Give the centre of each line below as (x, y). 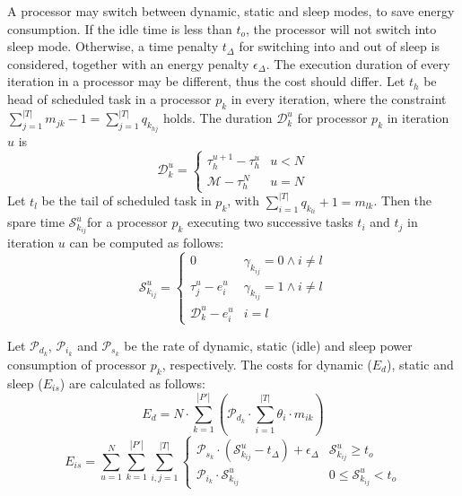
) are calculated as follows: (132, 383)
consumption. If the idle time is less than (120, 28)
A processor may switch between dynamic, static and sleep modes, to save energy (231, 11)
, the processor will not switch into (341, 28)
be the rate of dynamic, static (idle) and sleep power (268, 345)
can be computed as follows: (147, 243)
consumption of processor (77, 364)
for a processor (127, 222)
